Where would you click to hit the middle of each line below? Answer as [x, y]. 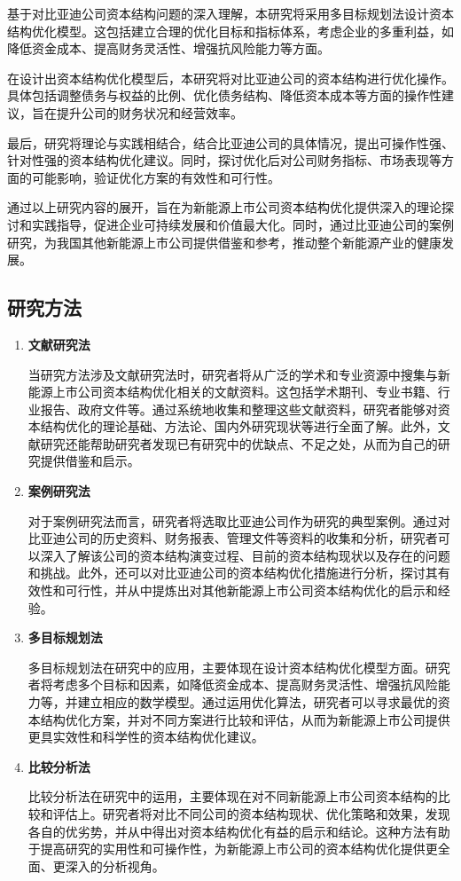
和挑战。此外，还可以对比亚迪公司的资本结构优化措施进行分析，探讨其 [233, 573]
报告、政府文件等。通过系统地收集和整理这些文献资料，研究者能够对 [239, 409]
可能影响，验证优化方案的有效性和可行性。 [156, 177]
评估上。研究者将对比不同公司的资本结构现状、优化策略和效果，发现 [251, 813]
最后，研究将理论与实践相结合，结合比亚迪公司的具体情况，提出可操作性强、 [230, 142]
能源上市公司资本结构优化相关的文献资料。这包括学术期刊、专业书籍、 [233, 392]
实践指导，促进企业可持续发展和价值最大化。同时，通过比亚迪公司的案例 [242, 224]
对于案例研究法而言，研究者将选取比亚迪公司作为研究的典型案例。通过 [233, 520]
